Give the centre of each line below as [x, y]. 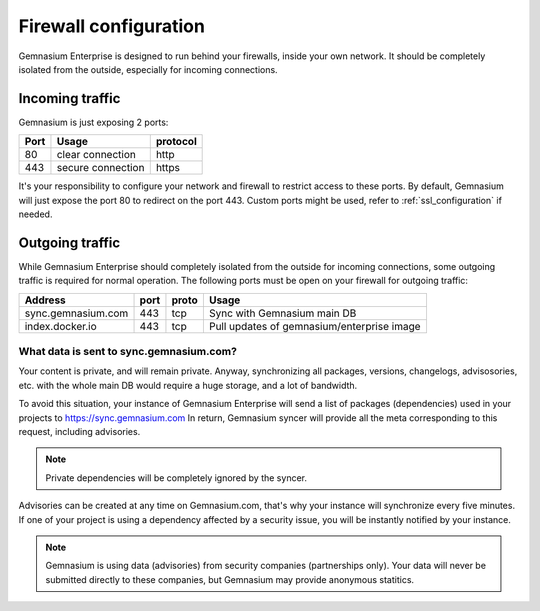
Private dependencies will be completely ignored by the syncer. [176, 477]
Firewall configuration [111, 26]
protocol [176, 142]
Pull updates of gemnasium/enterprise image [314, 326]
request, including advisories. [79, 432]
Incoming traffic [69, 98]
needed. [35, 214]
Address [45, 300]
